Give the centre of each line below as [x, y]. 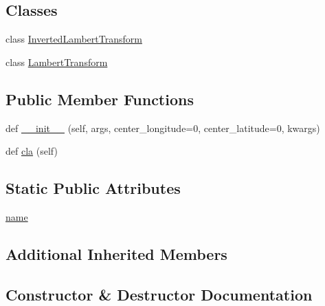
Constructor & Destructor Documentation [159, 294]
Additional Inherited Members [116, 253]
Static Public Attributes [93, 188]
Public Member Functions [100, 99]
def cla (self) [32, 151]
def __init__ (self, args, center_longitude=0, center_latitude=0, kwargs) [163, 128]
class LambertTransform [57, 62]
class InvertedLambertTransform [74, 39]
